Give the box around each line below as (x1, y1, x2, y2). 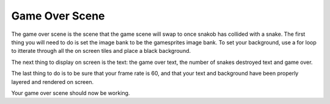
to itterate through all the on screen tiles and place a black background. (11, 47, 191, 55)
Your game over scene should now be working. (11, 89, 130, 97)
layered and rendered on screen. (11, 78, 94, 85)
